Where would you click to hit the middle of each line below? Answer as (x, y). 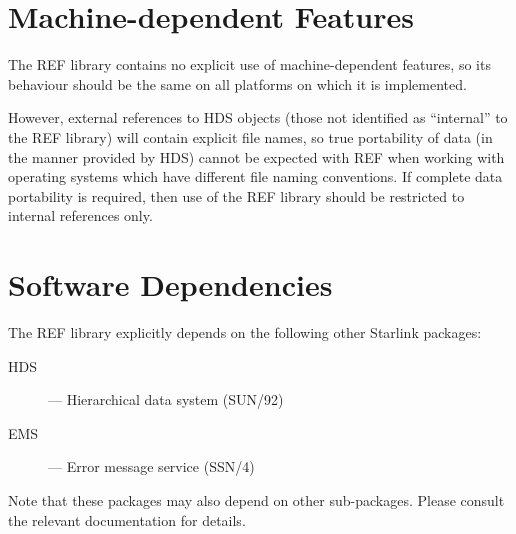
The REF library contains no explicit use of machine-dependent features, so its (249, 64)
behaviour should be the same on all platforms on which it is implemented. (237, 83)
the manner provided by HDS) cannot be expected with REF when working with (256, 156)
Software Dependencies (170, 284)
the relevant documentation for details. (127, 519)
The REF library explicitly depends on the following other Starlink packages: (245, 332)
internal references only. (80, 215)
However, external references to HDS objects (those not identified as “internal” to (258, 117)
